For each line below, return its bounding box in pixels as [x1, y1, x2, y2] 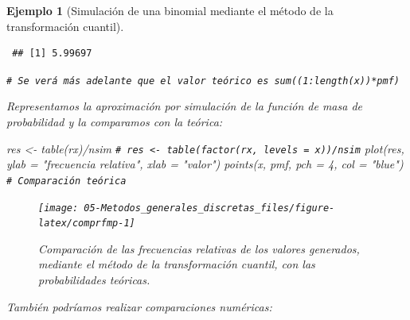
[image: [38, 202, 79, 214]
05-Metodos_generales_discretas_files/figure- [84, 202, 335, 214]
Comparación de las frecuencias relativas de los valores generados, [38, 240, 360, 256]
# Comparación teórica [6, 175, 127, 187]
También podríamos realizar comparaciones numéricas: [6, 298, 272, 314]
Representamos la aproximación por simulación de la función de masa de [6, 98, 363, 114]
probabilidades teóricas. [38, 272, 150, 288]
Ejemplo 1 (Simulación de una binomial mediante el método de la [6, 2, 334, 18]
